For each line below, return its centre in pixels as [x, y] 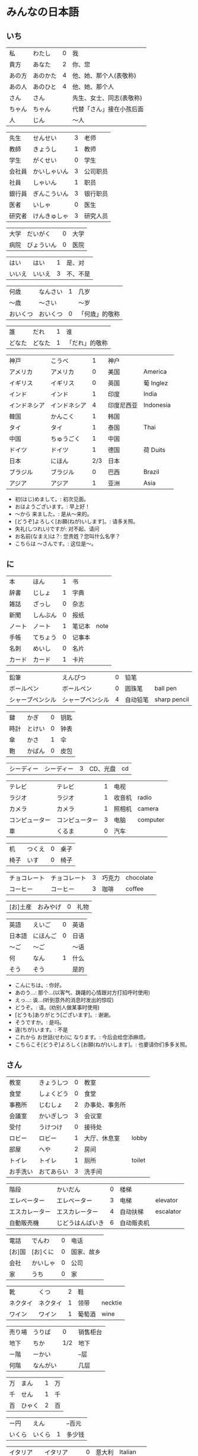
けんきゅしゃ [51, 216]
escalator [168, 1211]
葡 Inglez [156, 383]
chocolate [139, 877]
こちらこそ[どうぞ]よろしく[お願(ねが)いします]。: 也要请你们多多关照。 [103, 1044]
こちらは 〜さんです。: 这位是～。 [55, 544]
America [155, 372]
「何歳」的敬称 [99, 314]
